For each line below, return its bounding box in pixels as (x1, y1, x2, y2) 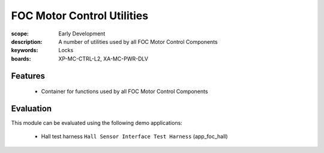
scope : (11, 30, 29, 37)
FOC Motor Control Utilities (11, 9, 149, 22)
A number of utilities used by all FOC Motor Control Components (58, 38, 218, 45)
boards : (11, 55, 31, 62)
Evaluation (11, 103, 52, 113)
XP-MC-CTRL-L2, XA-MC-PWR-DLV (58, 55, 148, 62)
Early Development (58, 30, 106, 37)
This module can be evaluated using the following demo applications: (11, 119, 182, 127)
